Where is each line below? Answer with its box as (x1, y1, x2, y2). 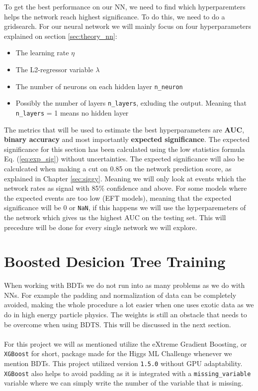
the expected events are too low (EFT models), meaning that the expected (4, 192, 232, 203)
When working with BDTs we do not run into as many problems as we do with (4, 280, 245, 290)
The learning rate (15, 47, 69, 58)
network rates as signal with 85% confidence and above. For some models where (4, 183, 247, 193)
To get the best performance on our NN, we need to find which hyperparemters (4, 1, 246, 11)
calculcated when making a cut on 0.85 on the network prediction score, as (4, 163, 232, 173)
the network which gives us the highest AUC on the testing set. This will (4, 212, 226, 222)
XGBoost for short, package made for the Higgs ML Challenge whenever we (4, 348, 232, 359)
